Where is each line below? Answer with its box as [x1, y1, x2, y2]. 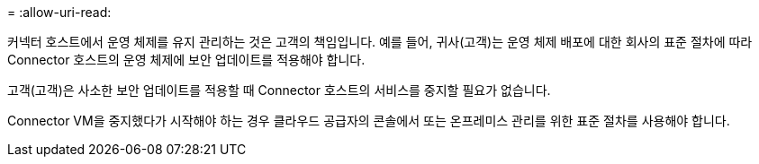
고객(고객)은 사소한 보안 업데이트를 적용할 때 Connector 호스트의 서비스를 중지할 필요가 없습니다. [7, 82, 551, 98]
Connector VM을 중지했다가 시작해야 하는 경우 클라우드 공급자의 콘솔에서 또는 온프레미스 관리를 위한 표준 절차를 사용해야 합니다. [7, 113, 730, 128]
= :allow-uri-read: [7, 4, 112, 20]
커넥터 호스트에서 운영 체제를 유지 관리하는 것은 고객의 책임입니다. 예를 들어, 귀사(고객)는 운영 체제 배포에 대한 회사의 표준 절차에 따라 [7, 34, 753, 49]
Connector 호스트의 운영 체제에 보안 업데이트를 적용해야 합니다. [7, 52, 366, 67]
